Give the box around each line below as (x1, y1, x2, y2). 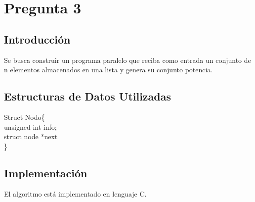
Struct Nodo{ (4, 111, 45, 122)
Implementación (4, 165, 87, 180)
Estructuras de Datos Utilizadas (4, 89, 171, 104)
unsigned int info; (4, 121, 57, 132)
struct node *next (4, 131, 58, 142)
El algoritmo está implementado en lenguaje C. (4, 188, 147, 199)
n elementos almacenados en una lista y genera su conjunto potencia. (4, 64, 213, 75)
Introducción (4, 31, 71, 47)
